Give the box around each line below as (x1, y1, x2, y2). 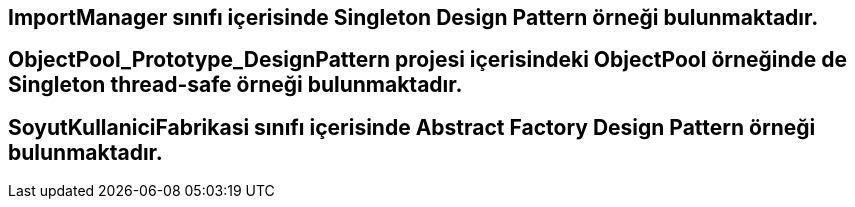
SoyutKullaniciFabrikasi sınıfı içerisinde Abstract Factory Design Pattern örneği (8, 114, 816, 140)
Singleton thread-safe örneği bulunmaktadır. (8, 72, 463, 98)
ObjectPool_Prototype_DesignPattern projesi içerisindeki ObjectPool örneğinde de (8, 47, 848, 73)
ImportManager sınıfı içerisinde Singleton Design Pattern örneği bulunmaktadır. (8, 5, 819, 30)
